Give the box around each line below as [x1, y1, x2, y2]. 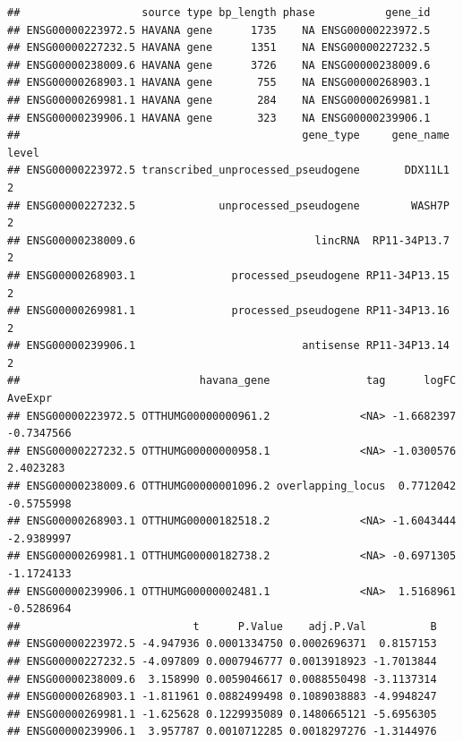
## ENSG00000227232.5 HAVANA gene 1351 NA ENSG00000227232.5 [7, 41, 431, 55]
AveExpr [7, 392, 53, 405]
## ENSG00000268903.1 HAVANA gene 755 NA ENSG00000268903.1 [7, 76, 431, 90]
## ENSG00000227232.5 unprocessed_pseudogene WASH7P [7, 199, 450, 212]
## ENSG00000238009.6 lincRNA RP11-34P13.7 [7, 234, 450, 247]
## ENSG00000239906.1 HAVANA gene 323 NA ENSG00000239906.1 [7, 111, 431, 124]
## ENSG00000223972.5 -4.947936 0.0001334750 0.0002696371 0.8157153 [7, 637, 437, 651]
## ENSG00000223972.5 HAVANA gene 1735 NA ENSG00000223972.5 [7, 23, 431, 37]
